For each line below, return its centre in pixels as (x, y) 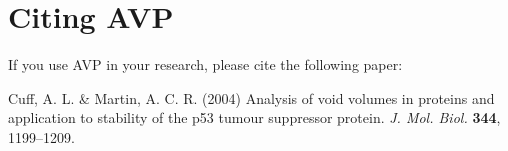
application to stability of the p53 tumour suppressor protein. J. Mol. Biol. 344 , (254, 117)
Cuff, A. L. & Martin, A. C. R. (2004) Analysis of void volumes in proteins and (251, 97)
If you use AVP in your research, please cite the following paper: (205, 64)
